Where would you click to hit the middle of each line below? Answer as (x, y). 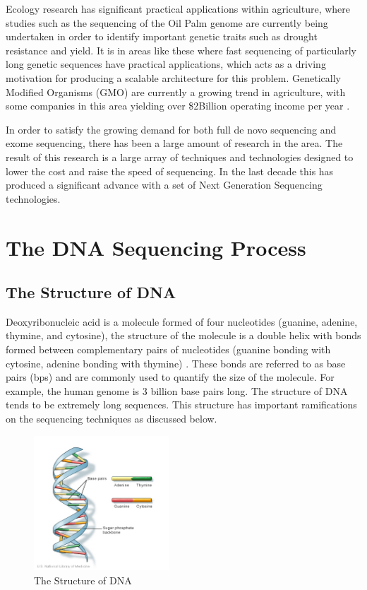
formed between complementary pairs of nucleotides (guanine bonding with (168, 349)
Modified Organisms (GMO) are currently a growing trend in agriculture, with (176, 92)
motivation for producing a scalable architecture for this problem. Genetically (173, 77)
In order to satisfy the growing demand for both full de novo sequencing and (171, 129)
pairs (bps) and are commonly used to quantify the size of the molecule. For (170, 377)
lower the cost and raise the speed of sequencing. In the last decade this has (170, 171)
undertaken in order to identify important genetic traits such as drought (162, 36)
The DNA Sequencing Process (156, 247)
